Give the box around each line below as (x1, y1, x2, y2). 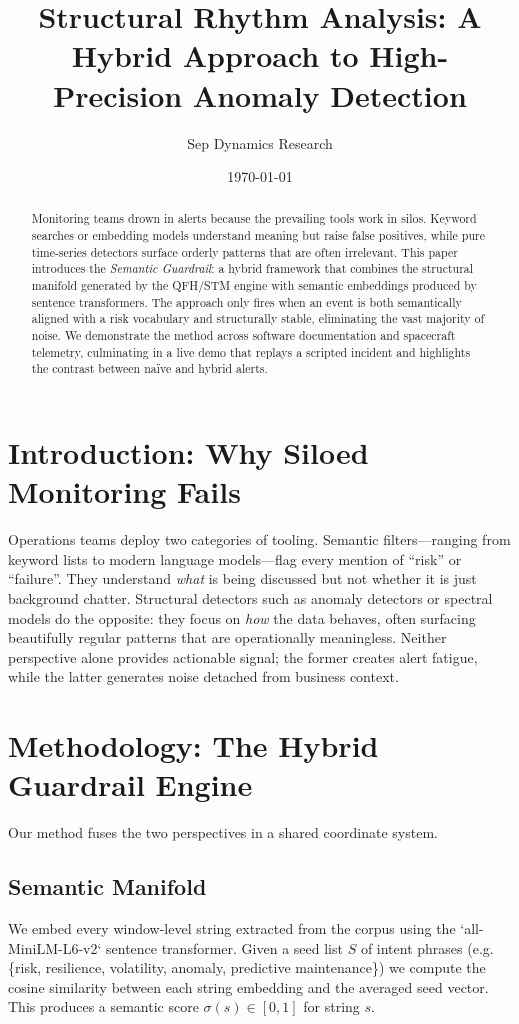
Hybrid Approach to (71, 35, 359, 76)
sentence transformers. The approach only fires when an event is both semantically (31, 293, 462, 310)
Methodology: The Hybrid (8, 725, 379, 766)
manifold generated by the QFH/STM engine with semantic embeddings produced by (31, 277, 477, 294)
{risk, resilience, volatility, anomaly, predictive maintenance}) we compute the (8, 957, 486, 978)
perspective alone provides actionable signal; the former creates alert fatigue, (8, 646, 478, 667)
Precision (53, 74, 183, 115)
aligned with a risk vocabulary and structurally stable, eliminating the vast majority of (31, 310, 485, 327)
